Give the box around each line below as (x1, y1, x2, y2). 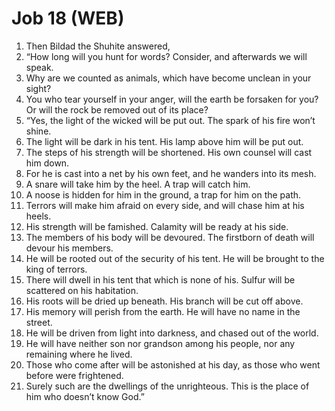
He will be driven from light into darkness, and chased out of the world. (25, 327, 319, 339)
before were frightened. (25, 369, 124, 381)
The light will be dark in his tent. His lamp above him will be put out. (25, 135, 304, 147)
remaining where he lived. (25, 348, 133, 360)
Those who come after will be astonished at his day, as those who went (25, 358, 321, 371)
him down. (25, 157, 70, 169)
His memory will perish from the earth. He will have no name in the (25, 305, 301, 317)
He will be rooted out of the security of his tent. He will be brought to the (25, 252, 325, 264)
